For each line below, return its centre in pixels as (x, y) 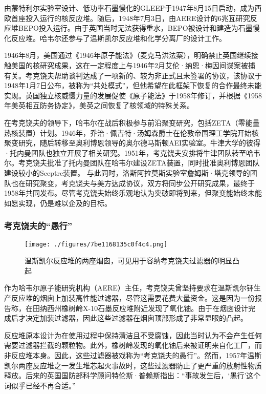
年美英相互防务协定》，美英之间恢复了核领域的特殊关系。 (99, 105)
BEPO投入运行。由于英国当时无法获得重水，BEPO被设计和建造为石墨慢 (139, 28)
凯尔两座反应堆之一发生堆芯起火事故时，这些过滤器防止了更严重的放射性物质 (133, 365)
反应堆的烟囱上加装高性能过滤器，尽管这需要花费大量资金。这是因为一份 (133, 297)
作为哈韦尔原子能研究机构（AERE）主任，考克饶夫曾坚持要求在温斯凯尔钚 (129, 288)
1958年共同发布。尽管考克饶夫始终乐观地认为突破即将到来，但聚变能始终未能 (133, 193)
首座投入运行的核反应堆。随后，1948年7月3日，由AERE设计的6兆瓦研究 (130, 18)
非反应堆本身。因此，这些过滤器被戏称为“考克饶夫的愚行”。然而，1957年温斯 (133, 355)
